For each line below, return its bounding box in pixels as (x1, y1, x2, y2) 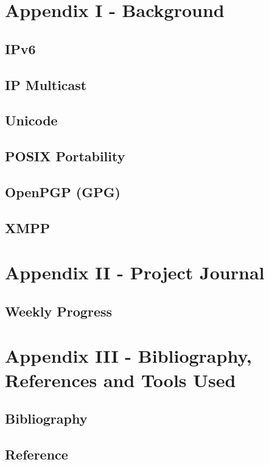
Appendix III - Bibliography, (5, 343, 252, 368)
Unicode (5, 111, 58, 130)
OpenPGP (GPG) (5, 182, 121, 201)
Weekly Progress (5, 301, 113, 320)
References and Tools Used (5, 367, 236, 392)
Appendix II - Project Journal (5, 260, 265, 285)
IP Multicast (5, 75, 87, 94)
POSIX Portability (5, 147, 125, 166)
